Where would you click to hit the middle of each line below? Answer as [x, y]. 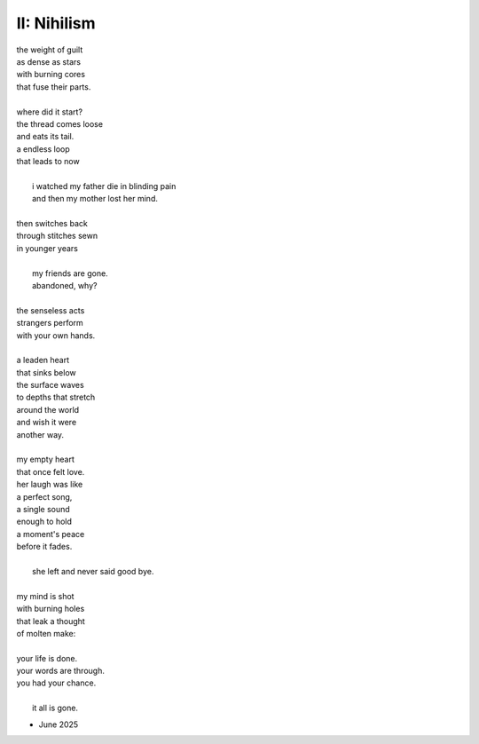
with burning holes [51, 609]
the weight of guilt [50, 50]
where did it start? [50, 112]
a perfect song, [44, 496]
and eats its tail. [45, 137]
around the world [48, 409]
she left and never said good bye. [93, 571]
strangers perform [50, 323]
